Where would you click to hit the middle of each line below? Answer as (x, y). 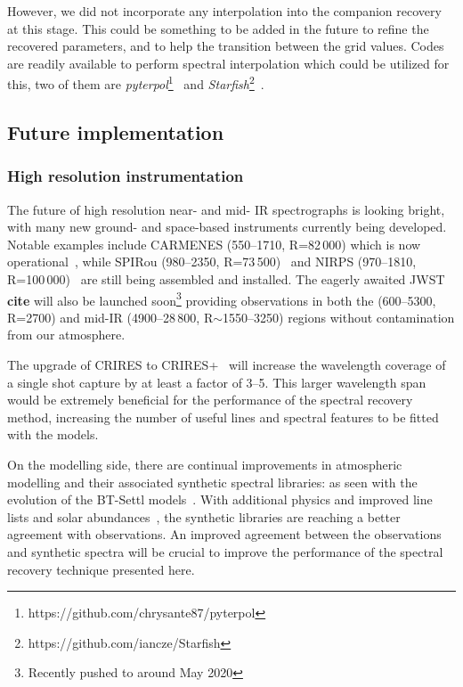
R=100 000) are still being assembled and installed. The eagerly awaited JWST (226, 279)
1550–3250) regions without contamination (339, 317)
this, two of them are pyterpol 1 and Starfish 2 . (136, 83)
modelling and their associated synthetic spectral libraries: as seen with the (212, 482)
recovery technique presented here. (101, 569)
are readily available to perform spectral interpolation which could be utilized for (228, 63)
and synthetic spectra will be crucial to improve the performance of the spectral (225, 551)
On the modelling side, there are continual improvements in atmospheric (205, 464)
